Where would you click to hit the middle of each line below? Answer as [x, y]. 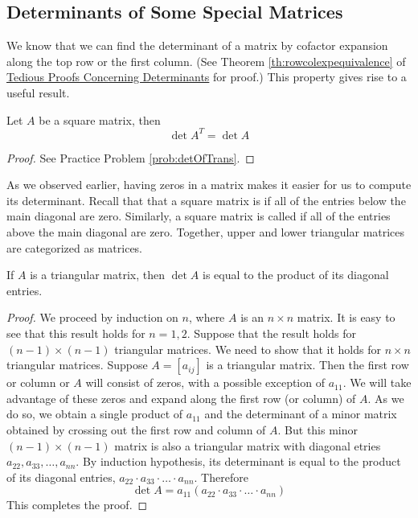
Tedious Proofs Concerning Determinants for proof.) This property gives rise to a [207, 77]
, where [207, 317]
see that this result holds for [76, 333]
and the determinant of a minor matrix [301, 414]
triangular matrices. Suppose [77, 365]
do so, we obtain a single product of [95, 414]
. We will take [377, 382]
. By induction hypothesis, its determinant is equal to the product [238, 461]
